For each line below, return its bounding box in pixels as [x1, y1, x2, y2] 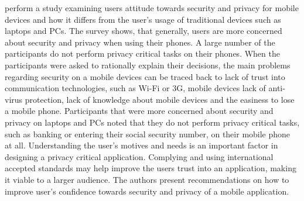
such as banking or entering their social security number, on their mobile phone [5, 127, 291, 140]
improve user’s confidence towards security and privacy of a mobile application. [5, 185, 289, 197]
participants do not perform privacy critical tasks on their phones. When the [5, 47, 280, 60]
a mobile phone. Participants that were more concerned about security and [5, 105, 274, 117]
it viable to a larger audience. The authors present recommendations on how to [5, 173, 289, 185]
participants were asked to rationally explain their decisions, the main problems [5, 58, 291, 71]
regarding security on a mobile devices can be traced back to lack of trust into [5, 70, 285, 82]
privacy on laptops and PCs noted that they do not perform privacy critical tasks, [5, 116, 300, 128]
